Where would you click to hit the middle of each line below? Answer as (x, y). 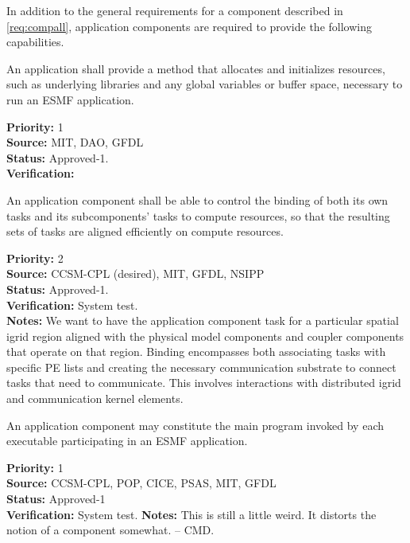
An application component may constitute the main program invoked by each (195, 425)
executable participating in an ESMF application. (127, 441)
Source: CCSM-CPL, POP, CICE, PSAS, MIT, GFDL (141, 483)
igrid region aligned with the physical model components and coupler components (205, 336)
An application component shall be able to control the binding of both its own (197, 199)
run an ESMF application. (70, 99)
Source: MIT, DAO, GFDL (75, 142)
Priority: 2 (35, 258)
